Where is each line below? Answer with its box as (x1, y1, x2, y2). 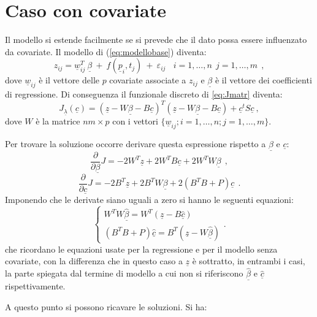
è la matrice (36, 115, 80, 128)
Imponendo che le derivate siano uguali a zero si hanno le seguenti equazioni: (5, 193, 294, 206)
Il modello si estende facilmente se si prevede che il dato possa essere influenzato (5, 33, 307, 46)
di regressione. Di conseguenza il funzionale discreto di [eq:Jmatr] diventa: (5, 88, 283, 101)
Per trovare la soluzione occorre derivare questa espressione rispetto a (5, 137, 266, 150)
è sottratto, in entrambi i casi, (192, 254, 305, 267)
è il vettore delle (39, 74, 99, 86)
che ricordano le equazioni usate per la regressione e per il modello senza (5, 242, 278, 255)
